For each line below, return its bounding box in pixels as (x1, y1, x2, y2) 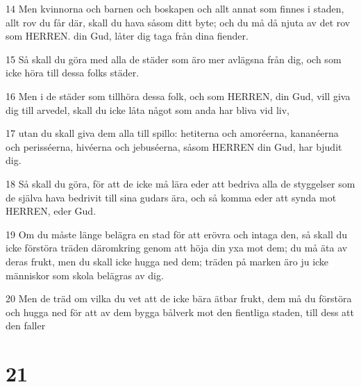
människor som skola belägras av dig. (6, 267, 164, 282)
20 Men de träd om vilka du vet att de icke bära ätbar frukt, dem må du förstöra (6, 291, 352, 306)
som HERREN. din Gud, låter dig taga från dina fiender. (6, 28, 249, 43)
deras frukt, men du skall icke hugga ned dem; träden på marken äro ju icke (6, 254, 329, 268)
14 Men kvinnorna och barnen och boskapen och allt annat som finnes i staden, (6, 1, 344, 15)
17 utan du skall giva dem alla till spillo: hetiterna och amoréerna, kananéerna (6, 126, 339, 140)
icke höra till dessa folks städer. (6, 65, 140, 80)
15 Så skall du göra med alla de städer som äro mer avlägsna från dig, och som (6, 51, 342, 66)
